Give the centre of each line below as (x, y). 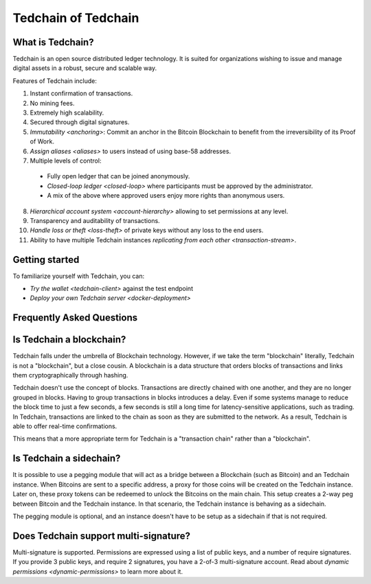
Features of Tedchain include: (55, 81)
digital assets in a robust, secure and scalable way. (85, 68)
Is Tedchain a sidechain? (67, 459)
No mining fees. (52, 103)
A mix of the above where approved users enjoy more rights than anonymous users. (166, 196)
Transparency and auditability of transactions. (95, 220)
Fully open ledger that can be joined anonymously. (119, 176)
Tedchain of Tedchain (76, 18)
